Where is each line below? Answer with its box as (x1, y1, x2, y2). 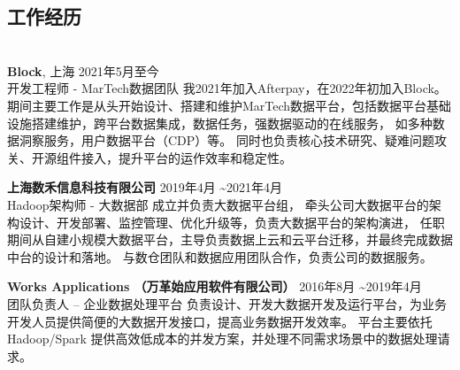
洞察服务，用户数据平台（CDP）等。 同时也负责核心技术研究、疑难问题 (19, 131, 434, 150)
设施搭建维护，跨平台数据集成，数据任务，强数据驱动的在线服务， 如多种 (7, 113, 433, 132)
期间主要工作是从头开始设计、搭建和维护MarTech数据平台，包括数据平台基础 (7, 96, 452, 114)
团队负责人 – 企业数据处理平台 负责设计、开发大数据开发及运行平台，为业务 (7, 294, 447, 312)
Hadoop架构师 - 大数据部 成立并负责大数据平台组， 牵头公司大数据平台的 (7, 195, 429, 213)
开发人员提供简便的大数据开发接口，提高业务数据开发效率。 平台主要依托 (7, 312, 433, 330)
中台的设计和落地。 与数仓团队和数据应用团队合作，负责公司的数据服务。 (7, 247, 433, 266)
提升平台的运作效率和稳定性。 (118, 148, 292, 166)
